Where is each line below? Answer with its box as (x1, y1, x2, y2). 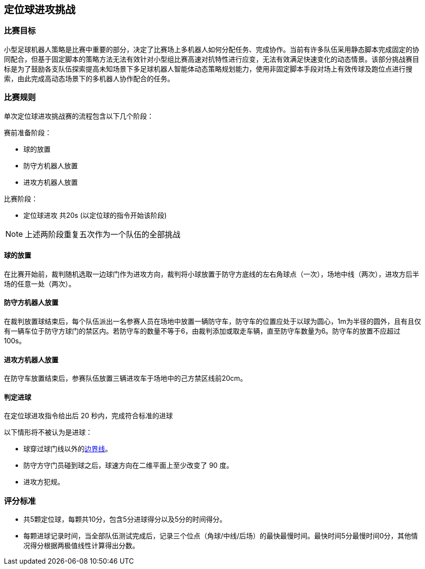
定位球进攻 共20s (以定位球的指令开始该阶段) (23, 211, 167, 219)
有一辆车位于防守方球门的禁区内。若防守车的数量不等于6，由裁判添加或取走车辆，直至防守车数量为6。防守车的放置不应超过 (4, 326, 401, 335)
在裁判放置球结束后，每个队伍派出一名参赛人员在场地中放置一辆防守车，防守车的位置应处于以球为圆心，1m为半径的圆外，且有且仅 (4, 317, 421, 325)
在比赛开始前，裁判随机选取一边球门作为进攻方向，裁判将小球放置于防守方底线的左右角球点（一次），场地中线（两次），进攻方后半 (4, 269, 419, 278)
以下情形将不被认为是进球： (4, 428, 92, 437)
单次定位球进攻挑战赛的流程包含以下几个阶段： (4, 111, 154, 120)
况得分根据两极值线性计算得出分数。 (23, 541, 139, 550)
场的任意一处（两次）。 (4, 279, 75, 288)
